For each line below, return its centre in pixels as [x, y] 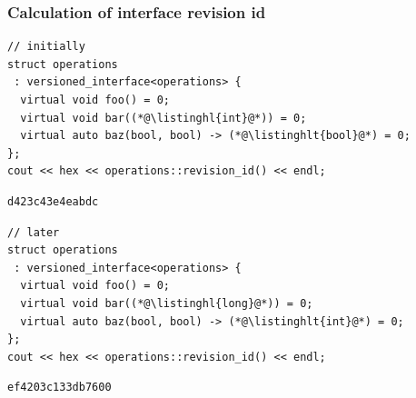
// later [34, 232]
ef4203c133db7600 [59, 388]
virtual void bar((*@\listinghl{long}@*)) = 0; [167, 303]
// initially [46, 47]
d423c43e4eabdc [53, 201]
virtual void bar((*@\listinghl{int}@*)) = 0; [163, 118]
